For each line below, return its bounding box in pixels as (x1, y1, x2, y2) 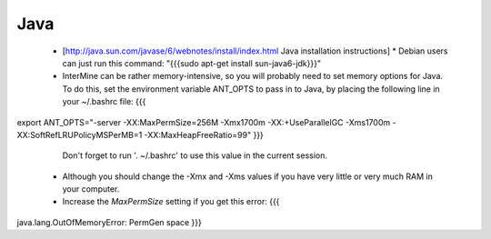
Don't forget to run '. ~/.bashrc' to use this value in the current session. (62, 150, 327, 161)
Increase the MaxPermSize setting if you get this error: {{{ (62, 196, 280, 207)
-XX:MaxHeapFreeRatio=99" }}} (144, 129, 264, 140)
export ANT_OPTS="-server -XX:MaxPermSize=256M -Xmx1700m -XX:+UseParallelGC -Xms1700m (16, 116, 391, 127)
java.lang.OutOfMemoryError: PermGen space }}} (16, 216, 202, 227)
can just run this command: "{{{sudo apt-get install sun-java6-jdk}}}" (62, 57, 322, 68)
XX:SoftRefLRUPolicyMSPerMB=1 (16, 129, 143, 140)
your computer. (62, 184, 120, 194)
